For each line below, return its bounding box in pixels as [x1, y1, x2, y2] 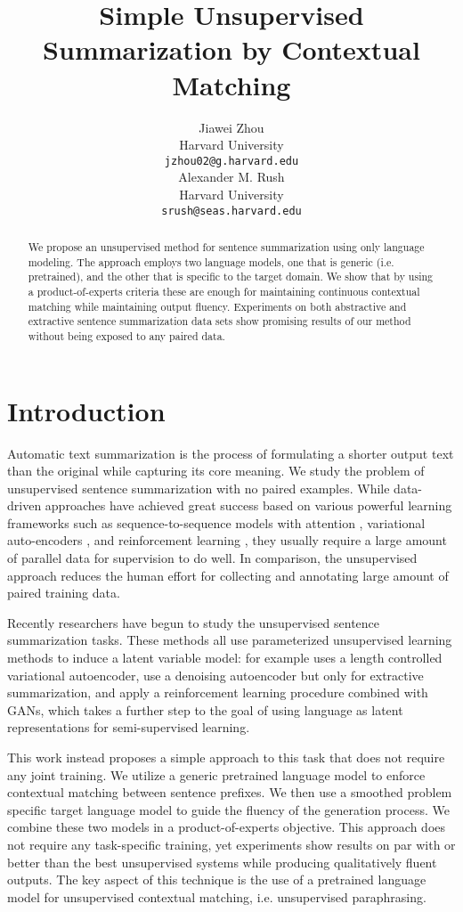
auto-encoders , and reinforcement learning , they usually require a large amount [7, 531, 447, 550]
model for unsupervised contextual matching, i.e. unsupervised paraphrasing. [7, 887, 426, 906]
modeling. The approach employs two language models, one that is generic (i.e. [28, 254, 394, 269]
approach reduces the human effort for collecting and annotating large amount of [7, 566, 449, 584]
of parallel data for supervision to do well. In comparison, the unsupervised [7, 549, 418, 567]
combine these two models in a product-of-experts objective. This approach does [7, 818, 446, 836]
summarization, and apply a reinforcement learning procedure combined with [7, 683, 428, 702]
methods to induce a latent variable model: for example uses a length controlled [7, 648, 443, 667]
